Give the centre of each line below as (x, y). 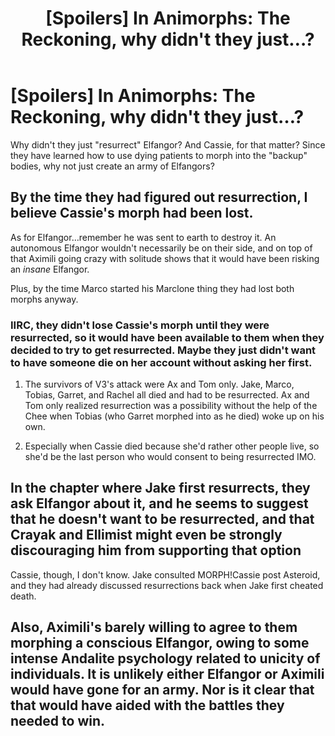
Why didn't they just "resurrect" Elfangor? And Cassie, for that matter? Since (168, 144)
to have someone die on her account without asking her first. (161, 362)
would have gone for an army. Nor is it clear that (162, 690)
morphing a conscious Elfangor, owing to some (160, 643)
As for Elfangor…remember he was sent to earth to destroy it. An (143, 237)
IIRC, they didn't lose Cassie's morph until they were (140, 325)
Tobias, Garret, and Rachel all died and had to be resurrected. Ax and (167, 395)
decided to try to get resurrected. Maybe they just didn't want (163, 350)
